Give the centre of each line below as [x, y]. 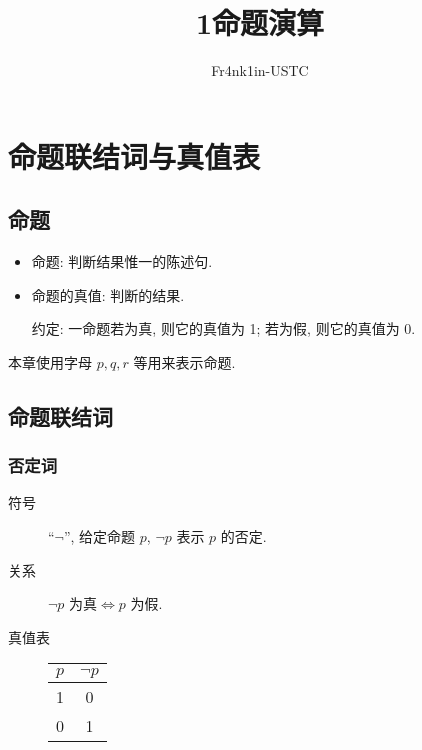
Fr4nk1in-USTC [260, 70]
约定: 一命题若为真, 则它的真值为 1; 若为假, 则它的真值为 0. [223, 328]
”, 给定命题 [99, 536]
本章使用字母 [50, 361]
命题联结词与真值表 [134, 155]
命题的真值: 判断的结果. [108, 294]
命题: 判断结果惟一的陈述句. [122, 261]
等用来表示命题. [184, 361]
